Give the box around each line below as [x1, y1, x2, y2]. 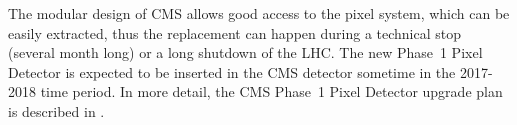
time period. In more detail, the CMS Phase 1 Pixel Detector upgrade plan [40, 81, 503, 102]
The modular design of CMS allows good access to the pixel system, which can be [8, 3, 510, 23]
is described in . [8, 100, 105, 121]
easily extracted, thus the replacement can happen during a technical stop [8, 22, 462, 43]
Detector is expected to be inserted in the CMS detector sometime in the [8, 61, 456, 82]
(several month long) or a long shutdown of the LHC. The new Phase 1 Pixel [8, 42, 483, 63]
